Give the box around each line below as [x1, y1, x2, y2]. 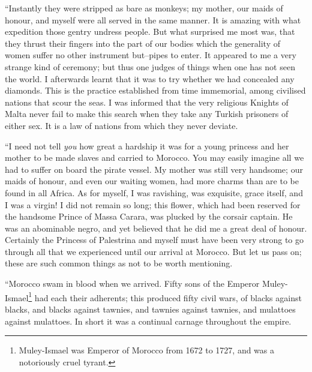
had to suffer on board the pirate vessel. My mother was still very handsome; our [5, 163, 303, 175]
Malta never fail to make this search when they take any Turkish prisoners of [5, 107, 289, 120]
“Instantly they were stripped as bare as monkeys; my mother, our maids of [5, 2, 283, 14]
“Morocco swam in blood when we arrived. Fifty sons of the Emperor [5, 277, 260, 290]
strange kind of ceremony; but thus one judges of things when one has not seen [5, 60, 295, 73]
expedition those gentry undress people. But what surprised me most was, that [5, 25, 295, 38]
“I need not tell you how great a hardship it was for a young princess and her [5, 139, 289, 152]
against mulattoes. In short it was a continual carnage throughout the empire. [5, 314, 292, 327]
